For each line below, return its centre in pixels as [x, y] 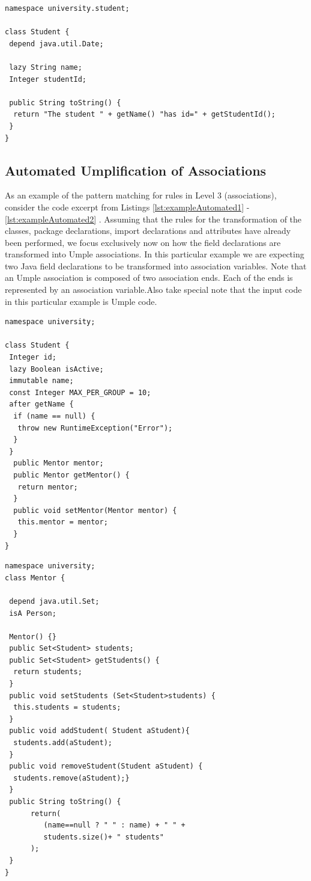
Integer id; [33, 358]
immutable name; [41, 381]
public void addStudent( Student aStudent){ [99, 731]
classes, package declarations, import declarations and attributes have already [148, 231]
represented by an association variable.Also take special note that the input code [153, 290]
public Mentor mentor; [59, 463]
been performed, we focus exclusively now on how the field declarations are [143, 242]
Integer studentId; [48, 79]
